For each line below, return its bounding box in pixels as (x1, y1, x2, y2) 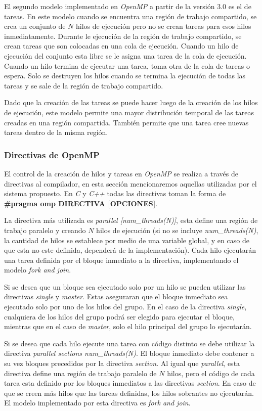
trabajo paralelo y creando (4, 224, 86, 235)
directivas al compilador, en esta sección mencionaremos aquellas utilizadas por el (4, 178, 257, 189)
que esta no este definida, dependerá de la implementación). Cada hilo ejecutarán (4, 245, 256, 255)
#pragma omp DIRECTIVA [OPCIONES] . (4, 198, 158, 208)
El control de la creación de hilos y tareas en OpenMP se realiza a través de (4, 168, 238, 178)
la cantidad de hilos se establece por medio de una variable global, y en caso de (4, 235, 249, 245)
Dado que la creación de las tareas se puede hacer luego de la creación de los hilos (4, 97, 258, 108)
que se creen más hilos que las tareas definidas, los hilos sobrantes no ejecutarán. (4, 387, 254, 398)
